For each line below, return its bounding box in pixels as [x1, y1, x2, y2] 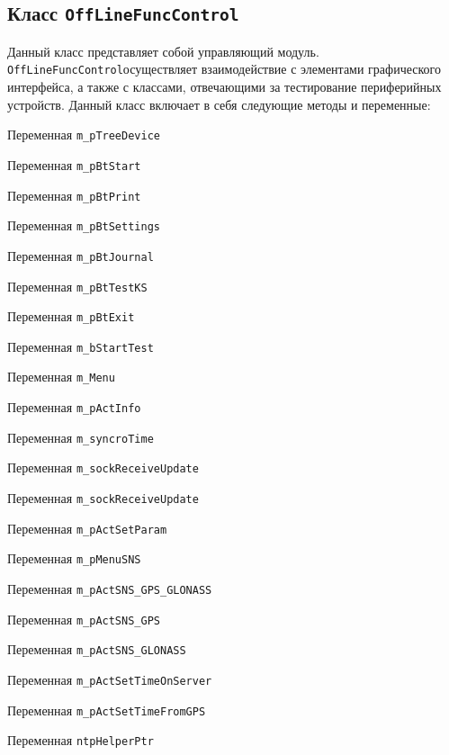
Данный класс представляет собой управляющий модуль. [7, 41, 319, 60]
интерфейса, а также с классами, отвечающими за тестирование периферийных [7, 77, 442, 96]
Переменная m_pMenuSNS [7, 549, 141, 568]
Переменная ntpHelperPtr [7, 731, 154, 750]
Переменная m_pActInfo [7, 398, 141, 417]
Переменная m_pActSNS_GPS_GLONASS [7, 580, 212, 598]
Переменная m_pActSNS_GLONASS [7, 640, 186, 659]
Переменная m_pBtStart [7, 155, 141, 174]
